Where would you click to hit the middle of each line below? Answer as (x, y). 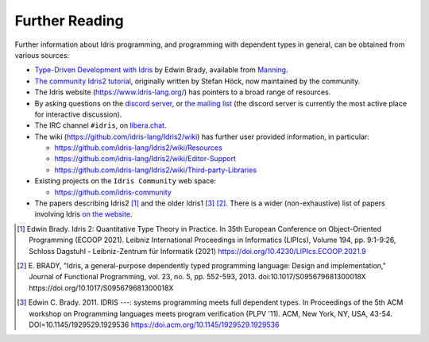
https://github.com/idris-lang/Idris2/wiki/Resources (138, 148)
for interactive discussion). (78, 114)
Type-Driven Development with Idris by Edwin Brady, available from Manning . (162, 70)
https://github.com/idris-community (113, 192)
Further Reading (69, 21)
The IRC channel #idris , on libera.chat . (100, 125)
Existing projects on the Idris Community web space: (125, 181)
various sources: (42, 55)
